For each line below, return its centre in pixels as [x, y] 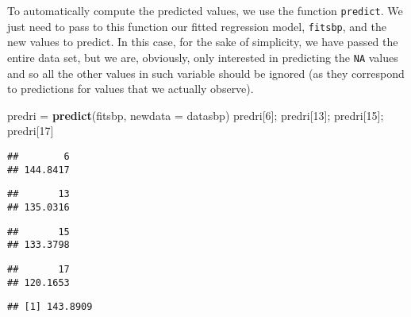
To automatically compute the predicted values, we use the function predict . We [205, 10]
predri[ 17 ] [31, 131]
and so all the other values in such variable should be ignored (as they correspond [206, 73]
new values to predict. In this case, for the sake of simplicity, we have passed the [203, 42]
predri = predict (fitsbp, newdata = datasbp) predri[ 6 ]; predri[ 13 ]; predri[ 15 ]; [196, 115]
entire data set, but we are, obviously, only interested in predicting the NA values [203, 57]
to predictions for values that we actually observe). [131, 89]
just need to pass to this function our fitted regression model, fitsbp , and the [197, 26]
